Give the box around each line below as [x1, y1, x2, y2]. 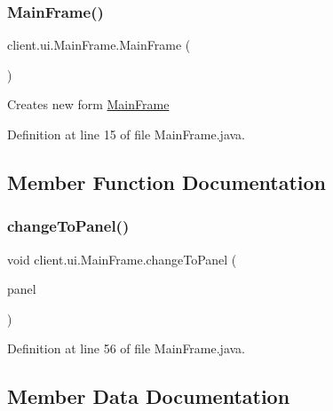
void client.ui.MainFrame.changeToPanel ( [7, 249, 237, 268]
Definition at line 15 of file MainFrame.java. [7, 125, 246, 143]
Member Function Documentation [7, 168, 327, 195]
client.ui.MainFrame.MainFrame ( [7, 36, 191, 54]
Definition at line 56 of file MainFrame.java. [7, 339, 246, 358]
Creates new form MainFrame [7, 95, 170, 114]
